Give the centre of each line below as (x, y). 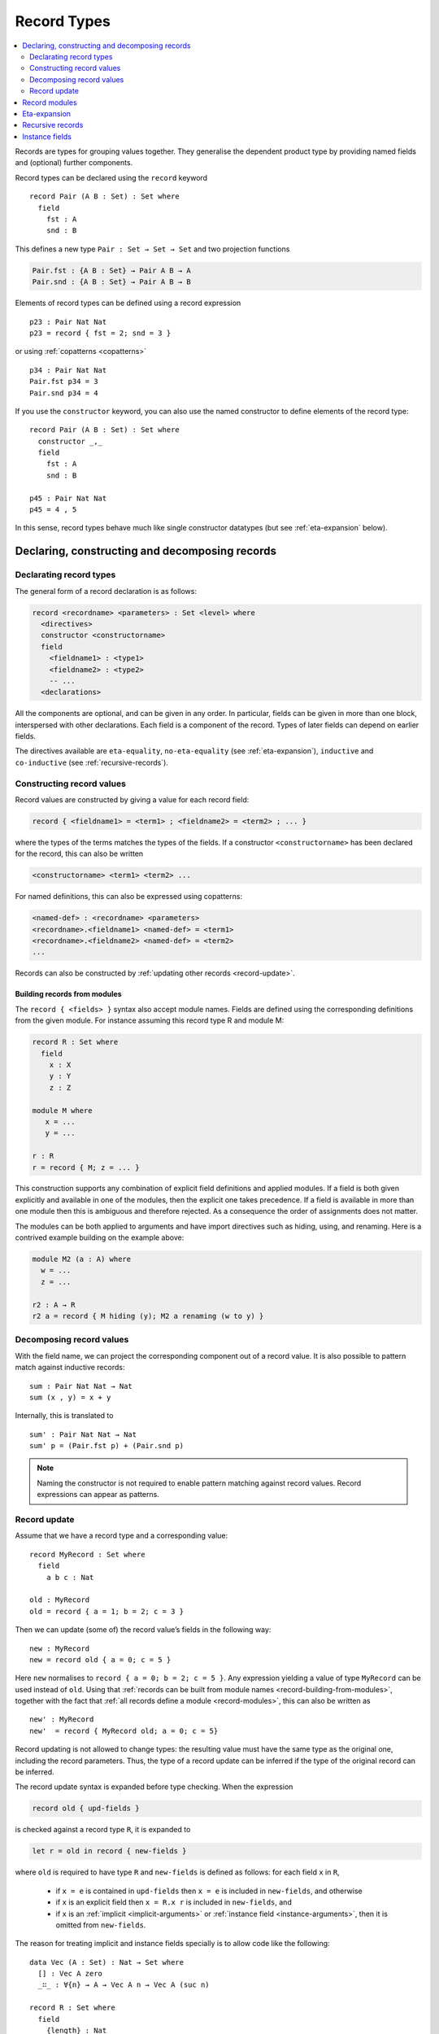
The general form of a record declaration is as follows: (106, 591)
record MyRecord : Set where (87, 1554)
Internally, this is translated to (64, 1416)
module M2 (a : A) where (82, 1259)
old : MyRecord (60, 1600)
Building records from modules (68, 994)
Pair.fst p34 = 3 (64, 382)
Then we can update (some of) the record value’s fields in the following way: (143, 1630)
